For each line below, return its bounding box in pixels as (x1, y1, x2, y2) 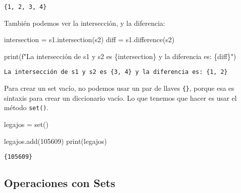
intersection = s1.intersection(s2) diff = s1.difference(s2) (4, 34, 175, 45)
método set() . (4, 102, 49, 113)
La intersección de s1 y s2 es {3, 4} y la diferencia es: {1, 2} (4, 68, 228, 76)
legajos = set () (4, 119, 49, 129)
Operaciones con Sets (4, 175, 116, 191)
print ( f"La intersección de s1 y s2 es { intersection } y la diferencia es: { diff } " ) (4, 51, 236, 61)
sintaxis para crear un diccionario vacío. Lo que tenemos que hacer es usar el (4, 92, 237, 103)
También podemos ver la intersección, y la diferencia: (4, 17, 165, 28)
